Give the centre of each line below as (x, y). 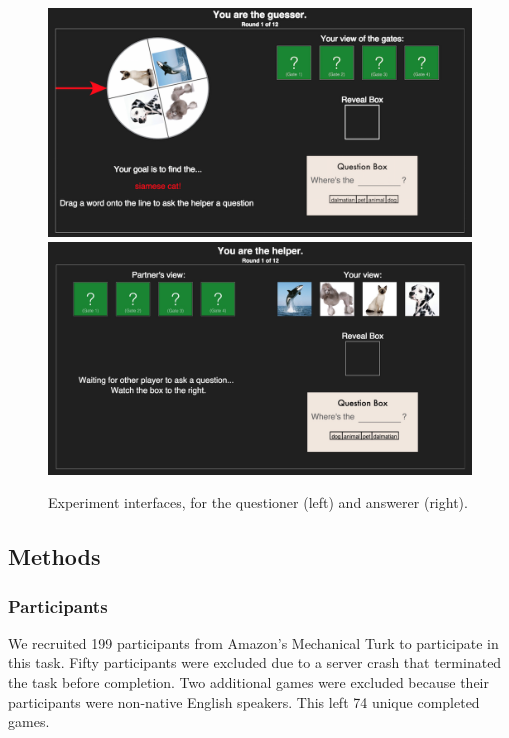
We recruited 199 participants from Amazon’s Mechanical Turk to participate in (253, 642)
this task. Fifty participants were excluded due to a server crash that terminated (255, 662)
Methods (54, 556)
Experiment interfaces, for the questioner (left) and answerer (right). (258, 502)
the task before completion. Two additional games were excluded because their (248, 682)
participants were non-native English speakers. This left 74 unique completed (244, 701)
